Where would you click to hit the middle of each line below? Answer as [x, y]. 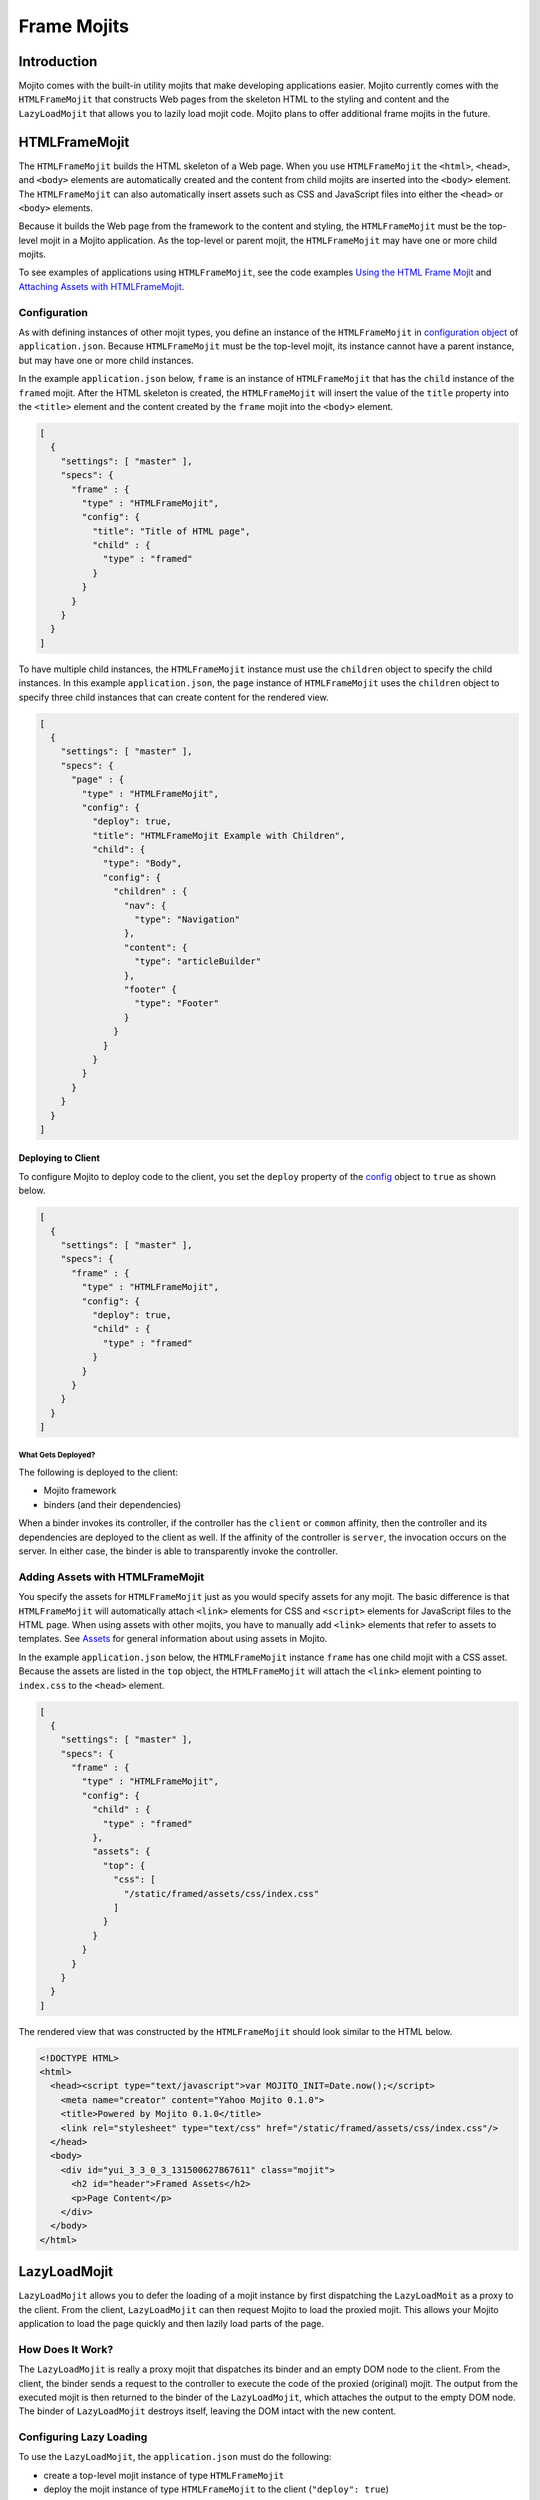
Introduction [58, 61]
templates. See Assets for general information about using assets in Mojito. [173, 1639]
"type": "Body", [142, 863]
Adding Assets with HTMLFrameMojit [111, 1577]
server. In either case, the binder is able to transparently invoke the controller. [178, 1551]
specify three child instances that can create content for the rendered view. [173, 697]
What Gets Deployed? [57, 1455]
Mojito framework [80, 1491]
